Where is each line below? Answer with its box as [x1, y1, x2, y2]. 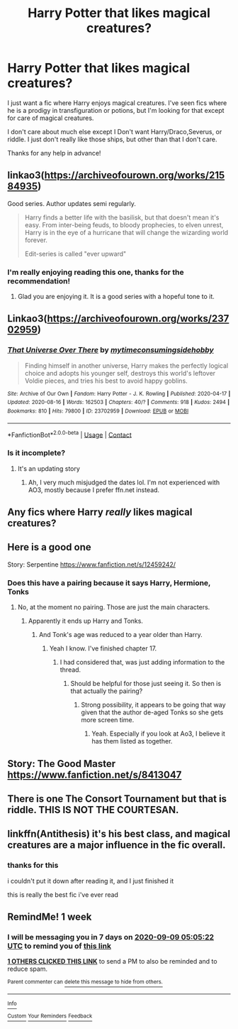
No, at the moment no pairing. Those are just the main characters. [17, 603, 210, 611]
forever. [24, 236, 48, 244]
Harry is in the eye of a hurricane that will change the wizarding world [24, 228, 229, 236]
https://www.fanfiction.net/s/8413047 [7, 768, 182, 780]
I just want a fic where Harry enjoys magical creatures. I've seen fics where [7, 98, 227, 107]
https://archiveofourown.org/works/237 [47, 312, 229, 325]
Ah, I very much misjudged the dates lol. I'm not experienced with [28, 478, 220, 486]
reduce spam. [7, 964, 48, 974]
